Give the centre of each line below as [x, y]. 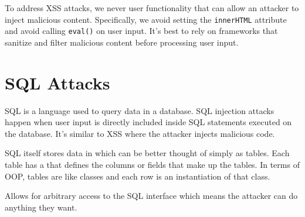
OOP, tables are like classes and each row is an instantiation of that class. [138, 176]
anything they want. [41, 207]
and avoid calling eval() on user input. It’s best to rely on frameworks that [141, 31]
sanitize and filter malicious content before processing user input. [122, 42]
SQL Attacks [57, 82]
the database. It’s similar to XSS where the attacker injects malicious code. [140, 133]
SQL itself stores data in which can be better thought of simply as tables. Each [147, 153]
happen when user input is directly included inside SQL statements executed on [148, 122]
